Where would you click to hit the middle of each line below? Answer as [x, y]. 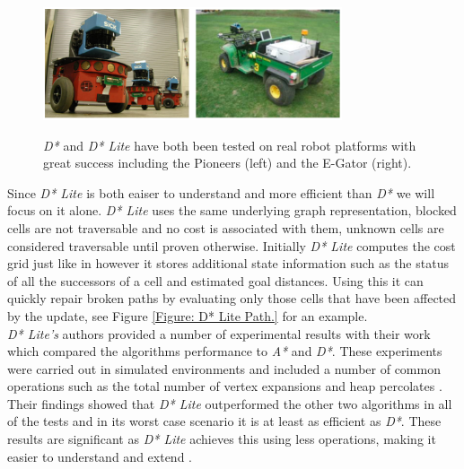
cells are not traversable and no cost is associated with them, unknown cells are [226, 227]
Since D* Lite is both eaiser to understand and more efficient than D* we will [221, 192]
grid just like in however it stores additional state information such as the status [228, 263]
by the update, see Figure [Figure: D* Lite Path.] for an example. [188, 315]
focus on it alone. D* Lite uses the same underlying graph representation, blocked [232, 210]
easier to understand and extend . [100, 456]
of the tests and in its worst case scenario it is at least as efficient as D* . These [224, 421]
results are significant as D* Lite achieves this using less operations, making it [222, 439]
